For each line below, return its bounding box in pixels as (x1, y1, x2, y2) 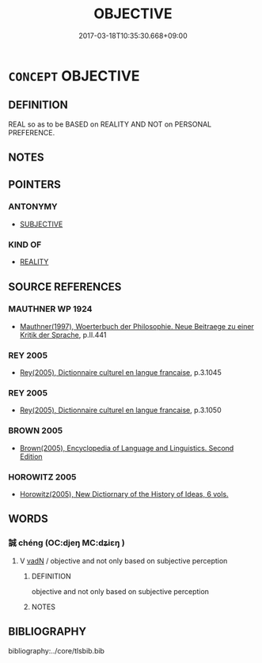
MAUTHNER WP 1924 (8, 304, 93, 315)
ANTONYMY (8, 201, 58, 212)
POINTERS (8, 177, 62, 191)
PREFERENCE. (8, 127, 55, 137)
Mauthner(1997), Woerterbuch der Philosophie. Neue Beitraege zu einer (19, 321, 255, 331)
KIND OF (8, 239, 42, 250)
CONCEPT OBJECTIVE (8, 66, 140, 85)
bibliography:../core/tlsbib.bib (8, 646, 105, 655)
